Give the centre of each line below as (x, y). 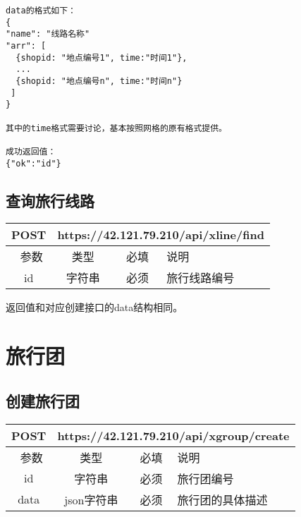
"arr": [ (26, 45)
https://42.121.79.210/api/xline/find (161, 235)
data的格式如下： (41, 11)
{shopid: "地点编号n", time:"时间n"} (99, 81)
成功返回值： (31, 151)
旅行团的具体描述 (222, 499)
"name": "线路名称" (48, 34)
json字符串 (91, 499)
